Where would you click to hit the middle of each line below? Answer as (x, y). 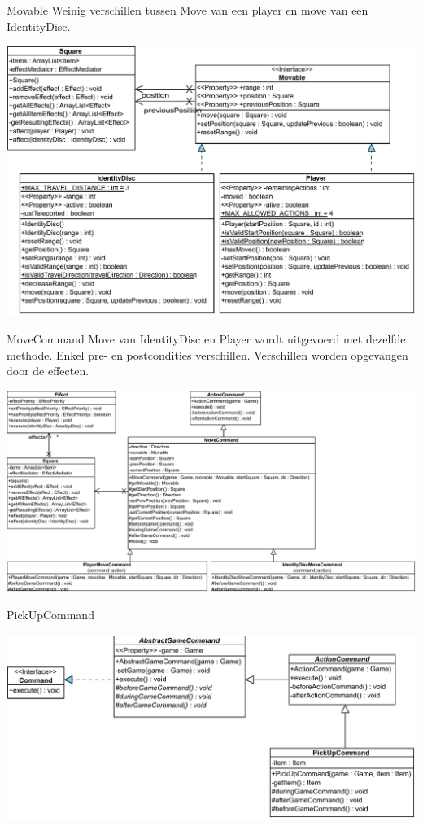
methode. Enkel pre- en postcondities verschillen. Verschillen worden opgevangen (207, 354)
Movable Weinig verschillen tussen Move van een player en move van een (188, 10)
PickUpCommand (50, 615)
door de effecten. (48, 371)
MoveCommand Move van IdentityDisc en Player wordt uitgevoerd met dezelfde (206, 339)
